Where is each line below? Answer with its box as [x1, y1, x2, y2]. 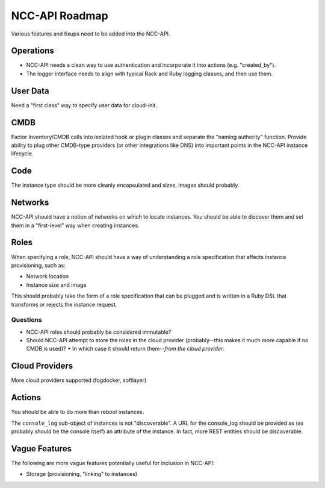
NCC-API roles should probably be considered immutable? [26, 328, 172, 336]
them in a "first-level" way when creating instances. [11, 222, 140, 229]
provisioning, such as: [11, 261, 66, 269]
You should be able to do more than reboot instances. [11, 408, 144, 416]
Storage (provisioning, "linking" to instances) [26, 471, 138, 478]
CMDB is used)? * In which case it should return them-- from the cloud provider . [26, 345, 225, 352]
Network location [26, 273, 69, 280]
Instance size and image [26, 281, 87, 289]
